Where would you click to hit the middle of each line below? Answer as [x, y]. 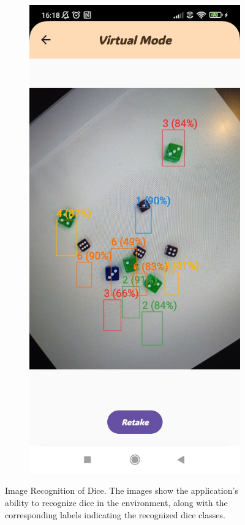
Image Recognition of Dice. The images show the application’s [122, 490]
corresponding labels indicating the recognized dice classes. [115, 514]
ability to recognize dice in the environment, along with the [116, 502]
